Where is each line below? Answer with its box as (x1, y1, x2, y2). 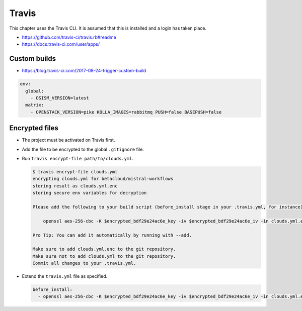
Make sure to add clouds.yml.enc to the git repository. (32, 246, 176, 252)
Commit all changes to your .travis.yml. (32, 260, 136, 266)
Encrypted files (9, 124, 59, 133)
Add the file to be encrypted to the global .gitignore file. (22, 146, 144, 152)
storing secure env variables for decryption (32, 190, 147, 196)
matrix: (25, 102, 44, 108)
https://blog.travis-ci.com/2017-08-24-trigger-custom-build (22, 68, 146, 74)
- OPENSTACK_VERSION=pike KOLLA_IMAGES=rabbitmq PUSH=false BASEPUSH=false (30, 109, 222, 115)
